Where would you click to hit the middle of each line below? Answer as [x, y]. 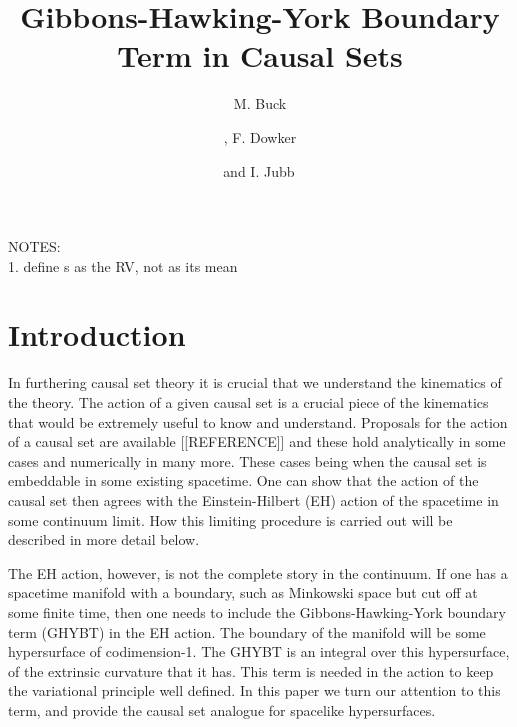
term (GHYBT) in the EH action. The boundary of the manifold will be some [247, 631]
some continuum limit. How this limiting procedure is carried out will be [230, 519]
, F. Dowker [260, 136]
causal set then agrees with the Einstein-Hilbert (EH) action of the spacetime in [253, 499]
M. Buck [260, 103]
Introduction [97, 334]
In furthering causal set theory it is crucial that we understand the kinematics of [255, 382]
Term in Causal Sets [260, 55]
